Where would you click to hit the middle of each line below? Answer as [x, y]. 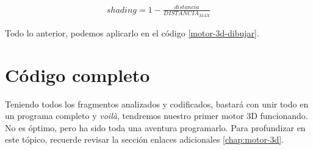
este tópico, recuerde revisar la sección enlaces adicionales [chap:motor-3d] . [145, 139]
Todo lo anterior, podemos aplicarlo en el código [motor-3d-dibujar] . [132, 32]
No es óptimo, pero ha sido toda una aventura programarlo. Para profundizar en [155, 127]
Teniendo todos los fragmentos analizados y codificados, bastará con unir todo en [157, 104]
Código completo [77, 74]
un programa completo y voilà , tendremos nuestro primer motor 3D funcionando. [156, 116]
